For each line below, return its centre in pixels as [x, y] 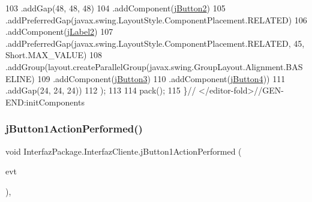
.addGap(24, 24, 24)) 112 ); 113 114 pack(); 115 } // [101, 90]
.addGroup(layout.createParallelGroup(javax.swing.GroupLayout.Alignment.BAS [154, 66]
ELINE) [20, 78]
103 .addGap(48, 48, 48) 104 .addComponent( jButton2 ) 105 [115, 8]
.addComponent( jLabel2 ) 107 [59, 31]
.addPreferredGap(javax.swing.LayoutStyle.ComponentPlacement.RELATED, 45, [155, 43]
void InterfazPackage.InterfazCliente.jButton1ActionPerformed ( [124, 151]
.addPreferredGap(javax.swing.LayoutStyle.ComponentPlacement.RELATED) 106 [156, 19]
